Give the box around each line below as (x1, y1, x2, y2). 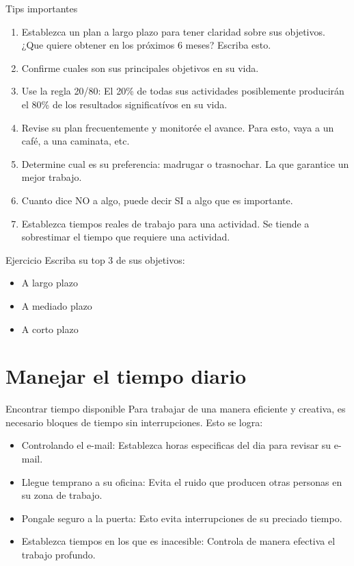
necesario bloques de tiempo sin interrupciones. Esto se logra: (5, 415, 263, 429)
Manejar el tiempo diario (5, 362, 247, 390)
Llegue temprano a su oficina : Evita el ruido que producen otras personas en (21, 474, 342, 489)
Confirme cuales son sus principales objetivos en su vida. (21, 60, 259, 75)
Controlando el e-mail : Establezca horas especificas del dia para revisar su (21, 438, 331, 452)
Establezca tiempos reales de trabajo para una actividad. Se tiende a (21, 216, 310, 230)
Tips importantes (5, 1, 78, 15)
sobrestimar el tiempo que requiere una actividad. (21, 230, 230, 244)
